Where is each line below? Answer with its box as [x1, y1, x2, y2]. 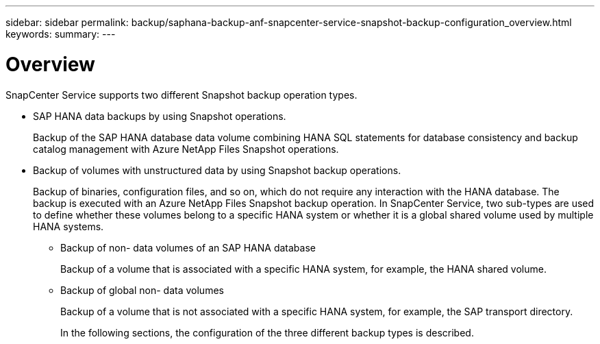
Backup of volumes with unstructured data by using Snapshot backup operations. [33, 164, 401, 176]
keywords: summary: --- [5, 28, 116, 40]
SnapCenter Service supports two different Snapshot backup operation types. [5, 88, 358, 101]
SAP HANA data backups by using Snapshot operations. [33, 110, 286, 122]
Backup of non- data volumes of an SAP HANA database [60, 241, 316, 254]
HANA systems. [33, 220, 104, 232]
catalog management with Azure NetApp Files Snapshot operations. [33, 143, 339, 155]
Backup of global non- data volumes [60, 284, 224, 296]
